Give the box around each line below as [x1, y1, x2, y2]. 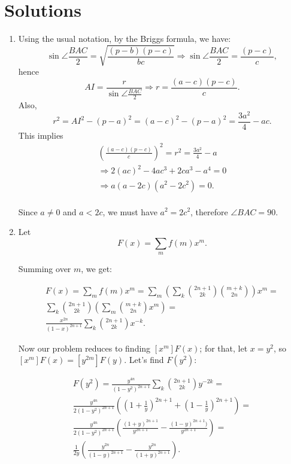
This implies [18, 129, 63, 141]
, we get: [81, 262, 113, 275]
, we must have [102, 205, 157, 218]
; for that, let [199, 341, 248, 354]
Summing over [18, 262, 71, 275]
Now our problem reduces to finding [18, 341, 151, 354]
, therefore [190, 205, 228, 218]
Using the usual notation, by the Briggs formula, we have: [18, 32, 231, 45]
